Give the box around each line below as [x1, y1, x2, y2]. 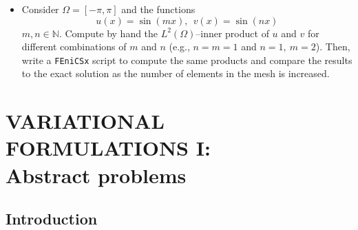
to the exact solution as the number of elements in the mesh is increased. [21, 66, 330, 81]
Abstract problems [6, 160, 187, 189]
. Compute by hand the [59, 25, 158, 40]
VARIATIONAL [6, 107, 165, 135]
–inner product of [196, 25, 269, 40]
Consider [21, 2, 59, 16]
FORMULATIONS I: [6, 134, 211, 162]
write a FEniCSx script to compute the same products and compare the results [21, 52, 352, 67]
